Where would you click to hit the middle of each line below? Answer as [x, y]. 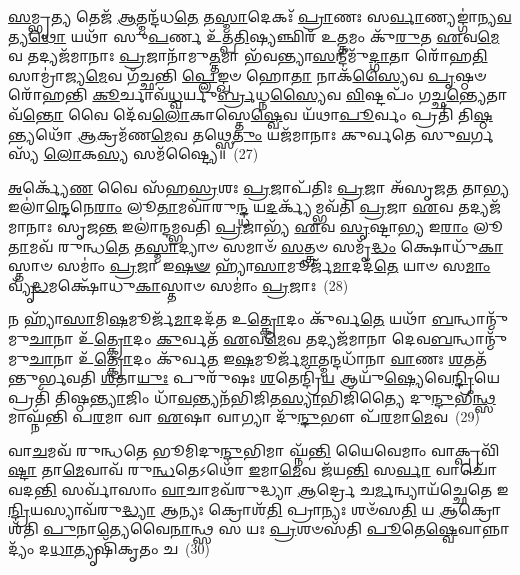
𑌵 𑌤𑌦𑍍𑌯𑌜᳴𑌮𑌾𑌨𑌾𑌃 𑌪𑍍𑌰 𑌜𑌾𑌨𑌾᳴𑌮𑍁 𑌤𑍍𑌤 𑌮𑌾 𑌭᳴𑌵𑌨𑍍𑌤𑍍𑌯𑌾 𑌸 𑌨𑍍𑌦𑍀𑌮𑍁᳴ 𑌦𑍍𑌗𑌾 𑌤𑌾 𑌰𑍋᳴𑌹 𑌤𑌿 [248, 55]
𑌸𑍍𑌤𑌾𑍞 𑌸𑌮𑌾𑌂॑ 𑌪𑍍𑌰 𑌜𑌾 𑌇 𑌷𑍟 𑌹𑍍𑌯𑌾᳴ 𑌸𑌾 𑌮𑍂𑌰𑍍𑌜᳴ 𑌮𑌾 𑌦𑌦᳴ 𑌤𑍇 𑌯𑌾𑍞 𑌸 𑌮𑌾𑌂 [249, 265]
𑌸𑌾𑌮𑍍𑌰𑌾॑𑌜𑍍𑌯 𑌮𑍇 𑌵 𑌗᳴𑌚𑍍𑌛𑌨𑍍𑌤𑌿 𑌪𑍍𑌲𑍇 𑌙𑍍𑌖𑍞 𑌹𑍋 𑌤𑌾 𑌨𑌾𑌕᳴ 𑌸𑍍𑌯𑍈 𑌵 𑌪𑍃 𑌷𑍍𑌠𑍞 [247, 74]
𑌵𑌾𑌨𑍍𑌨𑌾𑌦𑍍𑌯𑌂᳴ [483, 528]
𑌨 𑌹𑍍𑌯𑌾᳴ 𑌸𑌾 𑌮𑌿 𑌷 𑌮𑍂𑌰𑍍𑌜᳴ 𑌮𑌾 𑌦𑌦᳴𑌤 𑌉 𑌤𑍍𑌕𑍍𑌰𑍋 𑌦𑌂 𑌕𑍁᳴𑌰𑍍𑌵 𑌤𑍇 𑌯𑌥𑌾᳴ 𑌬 [231, 318]
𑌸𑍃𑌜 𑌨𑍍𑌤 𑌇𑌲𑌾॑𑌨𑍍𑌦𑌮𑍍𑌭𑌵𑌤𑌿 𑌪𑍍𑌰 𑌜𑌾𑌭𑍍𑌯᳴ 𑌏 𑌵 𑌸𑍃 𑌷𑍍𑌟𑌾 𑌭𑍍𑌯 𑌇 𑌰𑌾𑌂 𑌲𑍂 [280, 225]
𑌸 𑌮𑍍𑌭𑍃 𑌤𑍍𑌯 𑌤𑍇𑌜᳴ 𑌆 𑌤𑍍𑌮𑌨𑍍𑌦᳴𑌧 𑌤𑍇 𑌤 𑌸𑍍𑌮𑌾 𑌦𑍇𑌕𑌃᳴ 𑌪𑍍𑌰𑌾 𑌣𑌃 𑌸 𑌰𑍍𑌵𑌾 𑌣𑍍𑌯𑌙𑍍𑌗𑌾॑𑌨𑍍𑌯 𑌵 [260, 16]
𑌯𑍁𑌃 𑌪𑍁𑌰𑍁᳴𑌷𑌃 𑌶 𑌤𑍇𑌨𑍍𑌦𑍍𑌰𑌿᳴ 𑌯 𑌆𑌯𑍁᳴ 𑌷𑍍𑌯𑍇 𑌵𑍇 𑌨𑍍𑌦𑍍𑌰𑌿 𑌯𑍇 [318, 377]
